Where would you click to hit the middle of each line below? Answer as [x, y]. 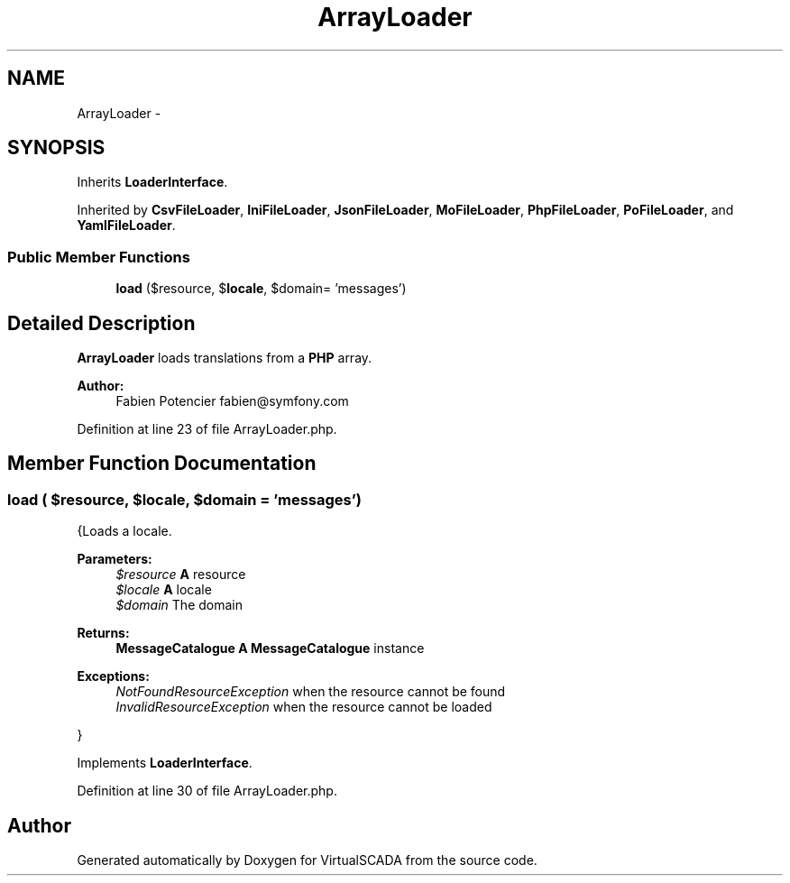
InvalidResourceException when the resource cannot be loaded [304, 707]
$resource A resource [181, 575]
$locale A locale [164, 590]
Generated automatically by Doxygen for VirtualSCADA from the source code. [307, 860]
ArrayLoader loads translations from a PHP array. [225, 358]
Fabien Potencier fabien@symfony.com [232, 401]
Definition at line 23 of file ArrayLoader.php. [207, 429]
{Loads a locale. [124, 531]
